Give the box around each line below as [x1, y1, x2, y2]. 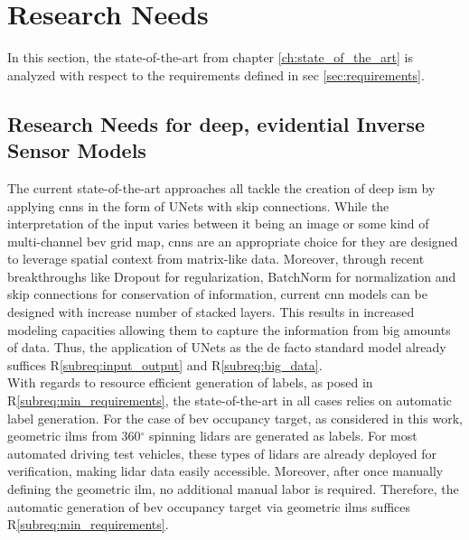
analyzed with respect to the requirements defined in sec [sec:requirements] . [7, 65, 425, 84]
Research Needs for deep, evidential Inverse [7, 109, 426, 137]
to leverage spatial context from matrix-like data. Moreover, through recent [7, 249, 425, 268]
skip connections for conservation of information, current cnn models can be [7, 284, 427, 303]
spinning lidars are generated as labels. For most [149, 426, 417, 445]
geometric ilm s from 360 [7, 426, 141, 445]
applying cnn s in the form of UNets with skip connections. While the [7, 196, 389, 215]
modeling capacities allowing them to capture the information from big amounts [7, 320, 451, 339]
